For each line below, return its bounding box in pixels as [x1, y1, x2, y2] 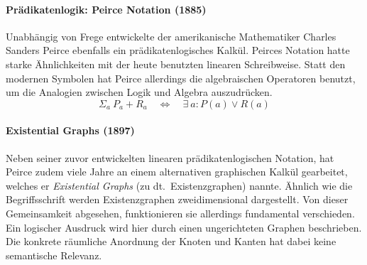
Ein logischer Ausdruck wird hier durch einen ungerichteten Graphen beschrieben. [6, 220, 362, 234]
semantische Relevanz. [6, 247, 102, 262]
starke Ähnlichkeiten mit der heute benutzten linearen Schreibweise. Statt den [6, 56, 346, 71]
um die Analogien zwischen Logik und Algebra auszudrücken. [6, 85, 273, 99]
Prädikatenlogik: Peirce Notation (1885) [6, 1, 207, 16]
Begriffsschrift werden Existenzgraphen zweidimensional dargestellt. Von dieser [6, 192, 349, 207]
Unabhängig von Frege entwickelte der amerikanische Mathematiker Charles [6, 28, 336, 43]
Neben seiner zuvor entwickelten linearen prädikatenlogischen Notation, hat [6, 150, 334, 165]
